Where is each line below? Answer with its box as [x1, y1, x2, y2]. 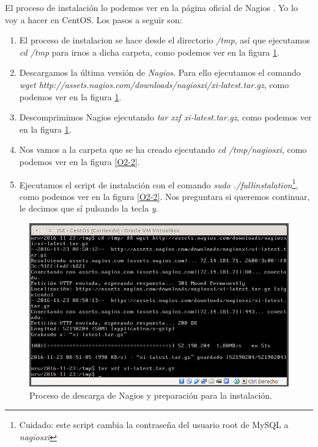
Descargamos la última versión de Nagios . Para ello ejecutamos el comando [19, 66, 301, 79]
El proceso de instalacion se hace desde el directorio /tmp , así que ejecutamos [19, 34, 310, 46]
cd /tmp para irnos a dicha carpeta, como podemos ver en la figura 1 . [19, 45, 279, 58]
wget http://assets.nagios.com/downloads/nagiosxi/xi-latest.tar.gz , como [19, 78, 289, 91]
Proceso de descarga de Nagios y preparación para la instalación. [29, 388, 272, 401]
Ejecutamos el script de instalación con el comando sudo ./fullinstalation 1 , [19, 176, 298, 191]
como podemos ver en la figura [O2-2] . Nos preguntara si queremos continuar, [19, 190, 310, 202]
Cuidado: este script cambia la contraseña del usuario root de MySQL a [19, 418, 289, 431]
